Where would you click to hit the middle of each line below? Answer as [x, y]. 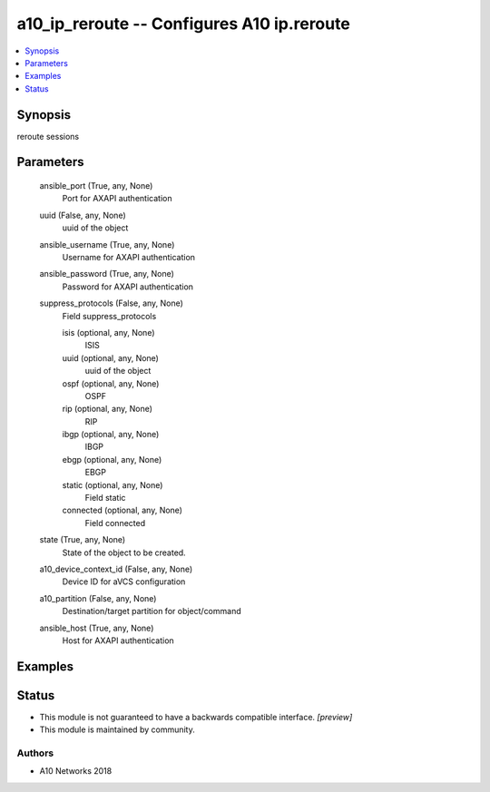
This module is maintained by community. [117, 729]
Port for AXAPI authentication [117, 199]
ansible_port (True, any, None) [96, 186]
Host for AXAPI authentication [118, 640]
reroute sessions [48, 136]
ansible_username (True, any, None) [107, 244]
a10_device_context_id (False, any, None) [116, 569]
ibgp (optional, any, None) [111, 435]
